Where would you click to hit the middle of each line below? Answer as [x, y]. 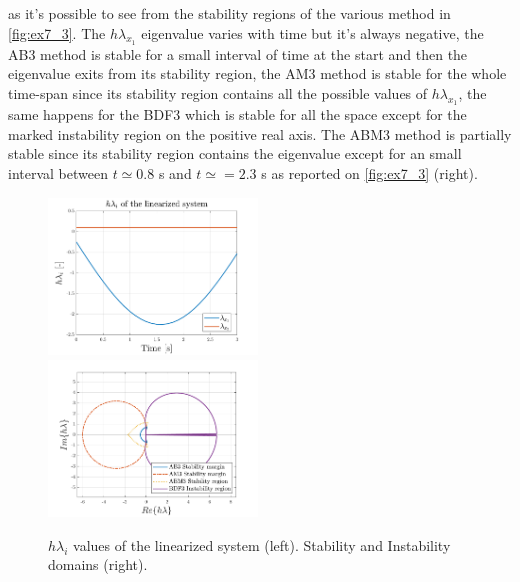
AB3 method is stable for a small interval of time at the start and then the [238, 53]
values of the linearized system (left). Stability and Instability [262, 544]
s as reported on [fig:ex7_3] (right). [369, 172]
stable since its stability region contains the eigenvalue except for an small [235, 153]
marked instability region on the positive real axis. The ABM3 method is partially [260, 133]
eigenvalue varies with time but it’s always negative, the [312, 32]
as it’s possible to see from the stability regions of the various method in [229, 13]
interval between [58, 172]
